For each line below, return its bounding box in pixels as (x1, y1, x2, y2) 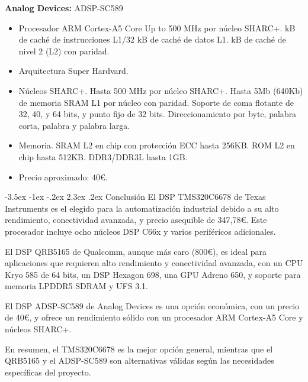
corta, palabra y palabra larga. (18, 119, 130, 131)
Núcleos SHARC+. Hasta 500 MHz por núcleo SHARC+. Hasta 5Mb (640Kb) (18, 84, 303, 96)
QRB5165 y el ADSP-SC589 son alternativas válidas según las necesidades (5, 354, 274, 367)
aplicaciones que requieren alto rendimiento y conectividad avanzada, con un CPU (5, 257, 303, 269)
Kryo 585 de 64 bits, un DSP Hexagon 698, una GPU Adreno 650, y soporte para (5, 268, 301, 280)
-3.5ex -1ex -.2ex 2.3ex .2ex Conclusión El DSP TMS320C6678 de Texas (5, 190, 266, 203)
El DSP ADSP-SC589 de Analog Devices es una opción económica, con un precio (5, 299, 300, 312)
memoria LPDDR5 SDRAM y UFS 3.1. (5, 280, 148, 292)
